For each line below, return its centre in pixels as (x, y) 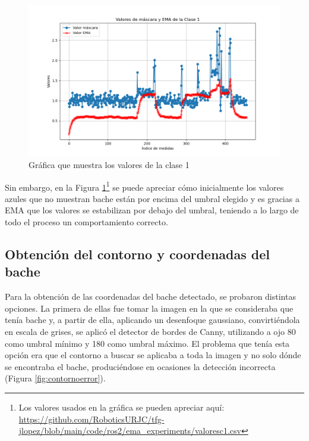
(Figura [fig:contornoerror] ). (55, 378)
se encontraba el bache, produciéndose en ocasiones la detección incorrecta (140, 366)
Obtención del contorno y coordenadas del (137, 254)
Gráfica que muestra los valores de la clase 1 (109, 164)
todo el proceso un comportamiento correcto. (86, 222)
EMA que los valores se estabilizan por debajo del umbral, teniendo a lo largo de (152, 210)
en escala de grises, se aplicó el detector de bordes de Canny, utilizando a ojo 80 (150, 331)
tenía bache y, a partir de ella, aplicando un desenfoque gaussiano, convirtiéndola (152, 320)
